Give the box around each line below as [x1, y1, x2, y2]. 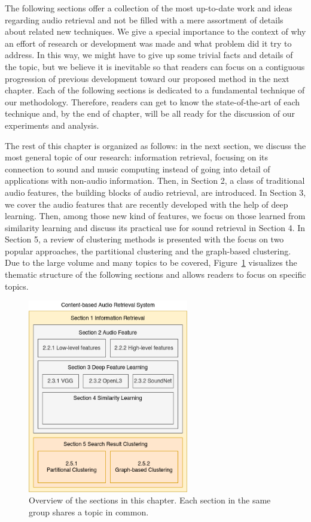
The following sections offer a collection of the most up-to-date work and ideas [5, 2, 292, 14]
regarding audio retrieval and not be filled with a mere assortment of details [5, 13, 283, 26]
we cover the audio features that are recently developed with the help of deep [5, 198, 288, 210]
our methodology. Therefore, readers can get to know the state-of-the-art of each [5, 95, 300, 108]
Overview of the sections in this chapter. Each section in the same [29, 494, 271, 506]
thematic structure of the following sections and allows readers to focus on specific [5, 268, 306, 281]
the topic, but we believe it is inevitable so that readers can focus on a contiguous [5, 60, 305, 72]
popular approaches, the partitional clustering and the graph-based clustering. [5, 244, 291, 257]
